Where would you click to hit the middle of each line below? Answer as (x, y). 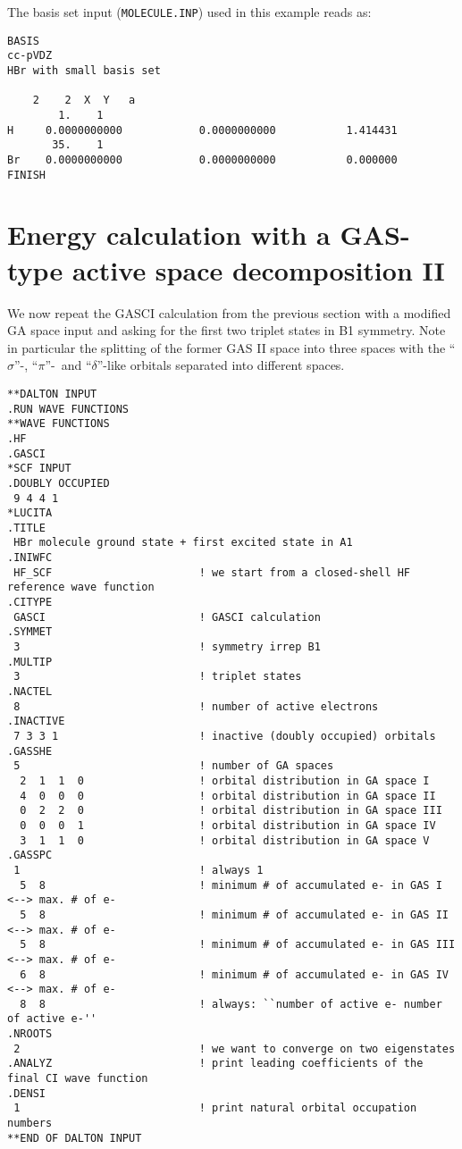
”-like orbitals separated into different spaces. (221, 365)
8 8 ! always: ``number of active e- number (231, 1004)
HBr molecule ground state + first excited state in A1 (183, 543)
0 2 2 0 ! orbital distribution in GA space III (231, 811)
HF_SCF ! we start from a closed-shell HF (212, 572)
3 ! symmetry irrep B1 (167, 647)
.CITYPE (30, 603)
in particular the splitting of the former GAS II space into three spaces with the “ (231, 347)
